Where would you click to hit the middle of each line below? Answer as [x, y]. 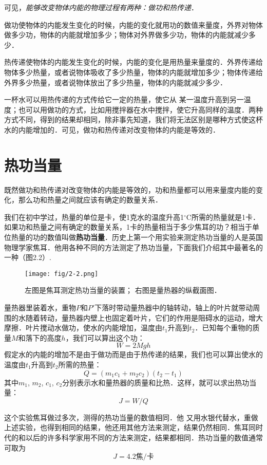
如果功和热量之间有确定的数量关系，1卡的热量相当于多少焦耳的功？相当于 [128, 227]
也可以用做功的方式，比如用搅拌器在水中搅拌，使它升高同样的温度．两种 [140, 109]
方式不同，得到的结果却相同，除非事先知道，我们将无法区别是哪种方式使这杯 [133, 119]
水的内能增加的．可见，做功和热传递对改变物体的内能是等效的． [112, 129]
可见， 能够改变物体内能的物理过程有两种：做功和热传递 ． [101, 7]
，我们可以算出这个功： [105, 337]
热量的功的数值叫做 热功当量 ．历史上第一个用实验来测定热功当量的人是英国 [137, 237]
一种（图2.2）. [28, 257]
